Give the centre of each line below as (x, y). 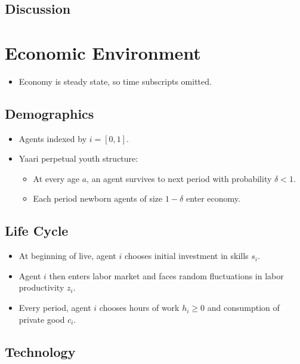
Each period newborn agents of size (98, 198)
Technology (40, 351)
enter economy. (213, 198)
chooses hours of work (139, 308)
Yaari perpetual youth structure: (78, 158)
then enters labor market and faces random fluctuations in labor (166, 275)
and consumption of (243, 308)
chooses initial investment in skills (186, 256)
